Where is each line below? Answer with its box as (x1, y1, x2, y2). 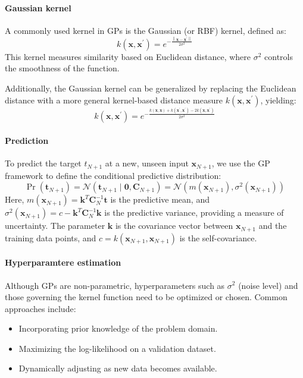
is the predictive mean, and (110, 193, 210, 206)
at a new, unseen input (105, 157, 189, 169)
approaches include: (5, 302, 76, 314)
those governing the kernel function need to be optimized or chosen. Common (5, 291, 288, 303)
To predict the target (5, 157, 82, 169)
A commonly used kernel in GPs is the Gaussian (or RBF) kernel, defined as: (5, 24, 286, 36)
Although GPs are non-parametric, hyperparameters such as (5, 279, 225, 291)
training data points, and (5, 231, 96, 244)
